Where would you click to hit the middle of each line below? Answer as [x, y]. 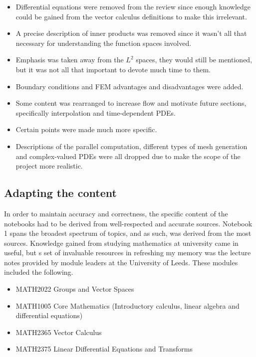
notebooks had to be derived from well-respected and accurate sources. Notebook [128, 223]
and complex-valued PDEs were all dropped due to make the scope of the [128, 156]
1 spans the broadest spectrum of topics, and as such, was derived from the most [128, 233]
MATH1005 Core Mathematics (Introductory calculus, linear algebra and [128, 305]
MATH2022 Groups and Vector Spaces [75, 289]
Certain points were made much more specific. [86, 129]
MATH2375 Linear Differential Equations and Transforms [104, 349]
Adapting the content [60, 193]
